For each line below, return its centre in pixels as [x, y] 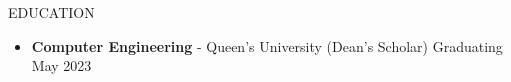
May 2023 [61, 65]
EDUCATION [51, 12]
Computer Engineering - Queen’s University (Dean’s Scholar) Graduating [267, 45]
